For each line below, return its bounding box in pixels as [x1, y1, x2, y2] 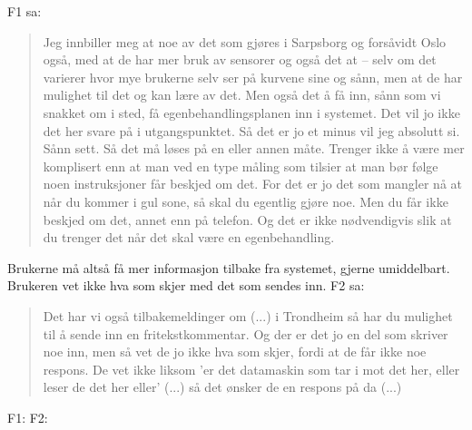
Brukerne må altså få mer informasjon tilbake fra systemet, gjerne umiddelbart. [7, 258, 450, 277]
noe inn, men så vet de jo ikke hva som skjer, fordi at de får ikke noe [43, 342, 427, 361]
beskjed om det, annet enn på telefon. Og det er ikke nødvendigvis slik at [43, 210, 452, 229]
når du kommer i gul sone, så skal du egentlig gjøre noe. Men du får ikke [43, 191, 448, 210]
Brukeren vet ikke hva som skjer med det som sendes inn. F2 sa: [7, 276, 365, 295]
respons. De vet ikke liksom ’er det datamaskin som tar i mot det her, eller [43, 359, 460, 378]
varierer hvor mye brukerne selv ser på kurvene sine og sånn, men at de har [43, 67, 463, 86]
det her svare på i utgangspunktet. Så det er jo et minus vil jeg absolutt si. [43, 121, 460, 140]
